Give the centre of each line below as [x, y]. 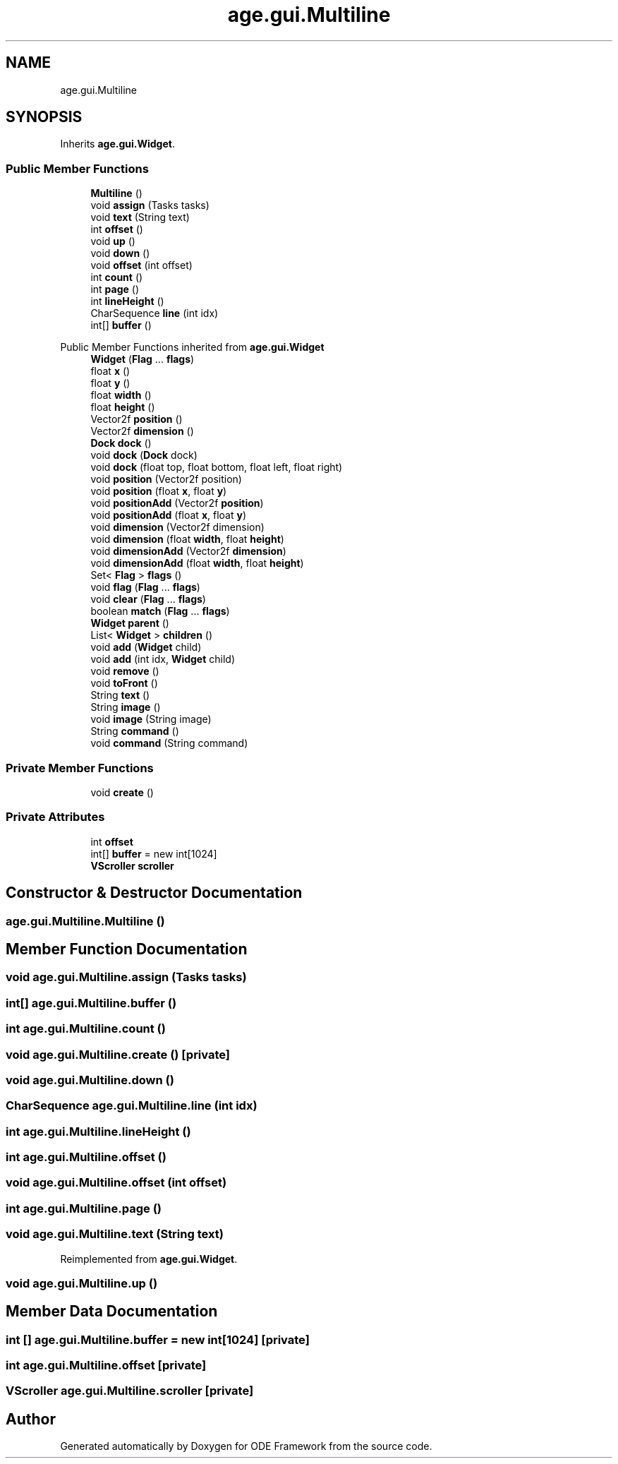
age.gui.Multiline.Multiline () [85, 921]
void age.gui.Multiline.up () [82, 1283]
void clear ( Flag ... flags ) [148, 599]
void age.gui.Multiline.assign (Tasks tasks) [126, 977]
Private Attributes [55, 817]
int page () [115, 289]
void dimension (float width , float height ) [187, 539]
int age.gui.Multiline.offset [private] [106, 1366]
